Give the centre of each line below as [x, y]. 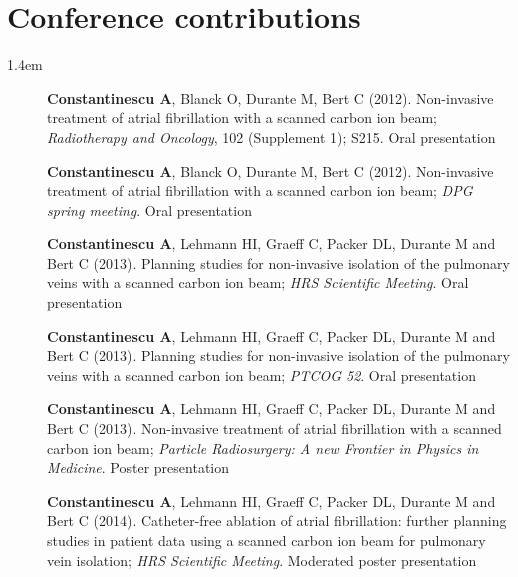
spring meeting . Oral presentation [149, 209]
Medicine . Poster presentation [138, 467]
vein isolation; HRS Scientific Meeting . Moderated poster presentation [262, 559]
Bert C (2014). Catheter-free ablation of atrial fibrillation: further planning [277, 520]
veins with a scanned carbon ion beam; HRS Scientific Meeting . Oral [258, 282]
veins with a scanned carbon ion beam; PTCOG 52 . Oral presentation [261, 374]
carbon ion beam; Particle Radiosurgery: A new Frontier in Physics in [263, 447]
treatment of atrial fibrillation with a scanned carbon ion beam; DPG [260, 190]
